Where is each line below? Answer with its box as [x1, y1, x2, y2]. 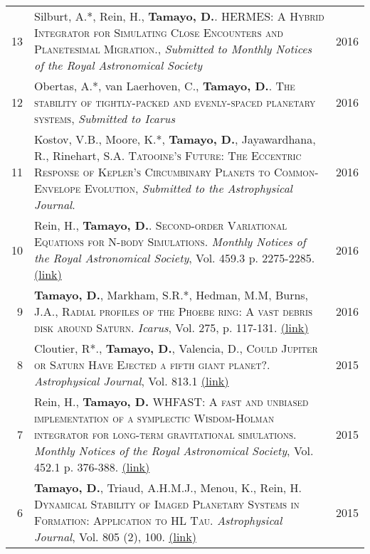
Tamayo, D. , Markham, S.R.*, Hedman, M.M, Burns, [34, 287, 309, 303]
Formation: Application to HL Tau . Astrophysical [34, 512, 282, 528]
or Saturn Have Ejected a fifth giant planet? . [34, 356, 270, 373]
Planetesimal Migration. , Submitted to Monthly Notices [34, 41, 312, 57]
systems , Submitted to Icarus [34, 110, 175, 127]
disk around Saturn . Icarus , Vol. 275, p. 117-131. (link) [34, 319, 309, 336]
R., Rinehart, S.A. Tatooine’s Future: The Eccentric [34, 147, 302, 164]
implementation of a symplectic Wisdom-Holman [34, 410, 275, 426]
